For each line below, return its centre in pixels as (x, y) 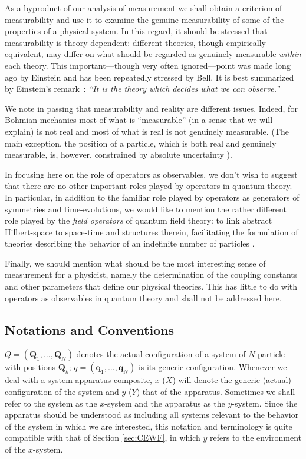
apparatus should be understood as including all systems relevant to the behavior (152, 415)
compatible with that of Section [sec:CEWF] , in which (103, 438)
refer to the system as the (51, 403)
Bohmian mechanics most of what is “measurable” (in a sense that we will (139, 120)
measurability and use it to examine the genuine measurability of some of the (144, 19)
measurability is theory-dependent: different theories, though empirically (136, 42)
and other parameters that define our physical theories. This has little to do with (151, 286)
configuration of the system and (62, 392)
